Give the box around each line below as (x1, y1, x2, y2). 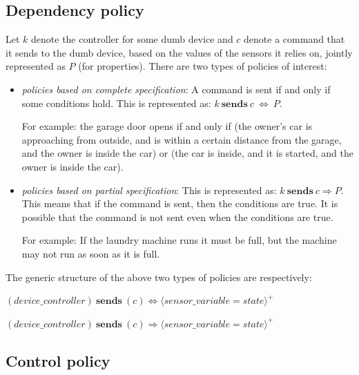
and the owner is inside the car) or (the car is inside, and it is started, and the (21, 146, 353, 160)
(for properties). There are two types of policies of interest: (78, 59, 327, 73)
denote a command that (244, 32, 345, 46)
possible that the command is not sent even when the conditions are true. (21, 209, 333, 224)
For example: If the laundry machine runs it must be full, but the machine (21, 233, 337, 247)
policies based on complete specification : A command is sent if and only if (21, 81, 331, 96)
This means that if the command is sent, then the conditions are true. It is (21, 196, 338, 211)
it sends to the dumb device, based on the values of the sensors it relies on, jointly (6, 45, 353, 59)
